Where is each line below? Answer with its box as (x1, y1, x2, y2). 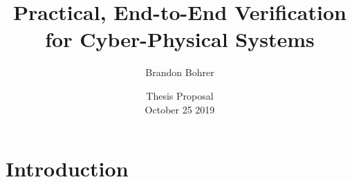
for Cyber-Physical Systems (45, 25, 315, 53)
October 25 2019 (145, 102, 215, 116)
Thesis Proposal (146, 88, 214, 102)
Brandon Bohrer (145, 65, 214, 80)
